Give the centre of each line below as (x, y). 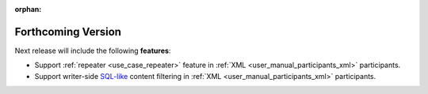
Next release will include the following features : (93, 51)
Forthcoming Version (68, 32)
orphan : (28, 9)
